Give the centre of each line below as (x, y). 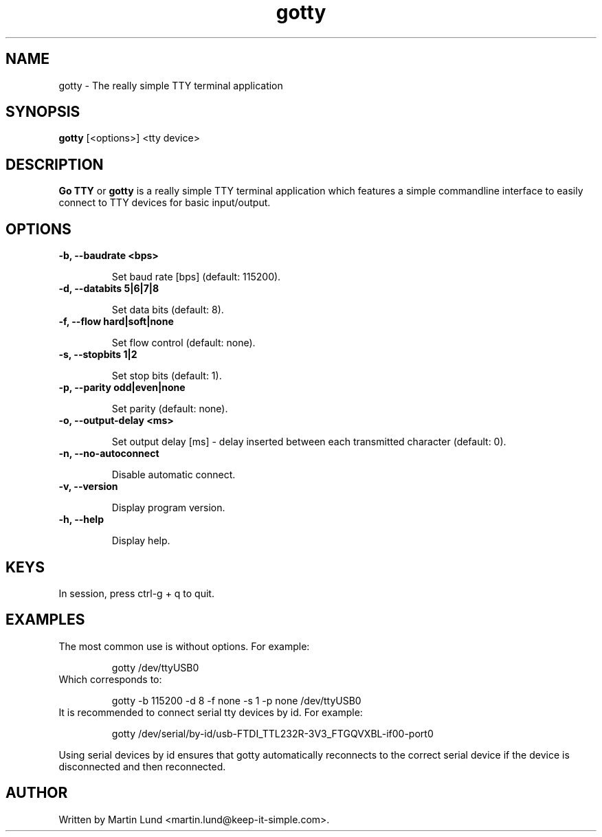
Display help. (141, 541)
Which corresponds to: (110, 679)
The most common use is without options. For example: (184, 646)
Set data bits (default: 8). (168, 310)
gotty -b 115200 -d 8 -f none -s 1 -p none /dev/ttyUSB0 (236, 700)
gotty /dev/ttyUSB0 (155, 667)
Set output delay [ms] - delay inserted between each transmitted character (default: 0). (309, 442)
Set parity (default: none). (170, 409)
